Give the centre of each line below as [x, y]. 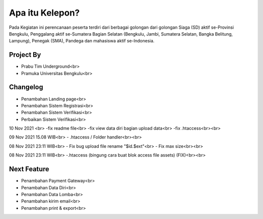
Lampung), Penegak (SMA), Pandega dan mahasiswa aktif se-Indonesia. [82, 41]
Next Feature [29, 169]
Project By [25, 55]
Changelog [26, 87]
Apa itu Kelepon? [44, 13]
